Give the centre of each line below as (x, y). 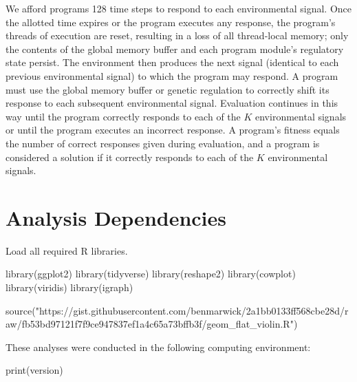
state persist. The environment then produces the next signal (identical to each (172, 62)
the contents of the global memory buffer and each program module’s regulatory (175, 49)
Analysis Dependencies (116, 217)
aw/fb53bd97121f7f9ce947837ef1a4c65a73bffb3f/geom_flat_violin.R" (150, 324)
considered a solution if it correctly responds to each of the (130, 157)
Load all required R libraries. (67, 250)
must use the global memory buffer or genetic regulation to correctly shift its (167, 89)
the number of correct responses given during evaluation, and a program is (163, 143)
